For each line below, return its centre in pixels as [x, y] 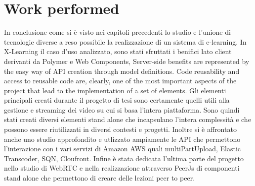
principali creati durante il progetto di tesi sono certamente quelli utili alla [117, 100]
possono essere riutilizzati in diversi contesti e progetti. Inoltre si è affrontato [120, 129]
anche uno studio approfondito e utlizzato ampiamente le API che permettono [122, 139]
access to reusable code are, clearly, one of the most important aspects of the [120, 81]
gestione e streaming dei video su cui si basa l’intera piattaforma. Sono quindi [122, 109]
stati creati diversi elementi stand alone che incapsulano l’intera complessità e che [127, 119]
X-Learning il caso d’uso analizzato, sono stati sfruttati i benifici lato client [118, 51]
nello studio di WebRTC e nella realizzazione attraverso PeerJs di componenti [122, 168]
